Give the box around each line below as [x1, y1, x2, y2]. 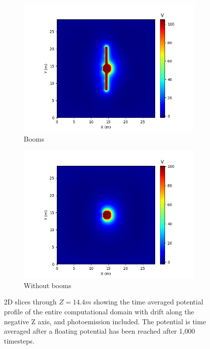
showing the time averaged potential [93, 297, 204, 307]
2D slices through [4, 297, 57, 307]
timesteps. [4, 335, 35, 346]
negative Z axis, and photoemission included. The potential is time [4, 316, 206, 326]
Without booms [24, 280, 72, 290]
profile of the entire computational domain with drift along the [4, 306, 194, 316]
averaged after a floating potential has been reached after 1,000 [4, 326, 195, 336]
